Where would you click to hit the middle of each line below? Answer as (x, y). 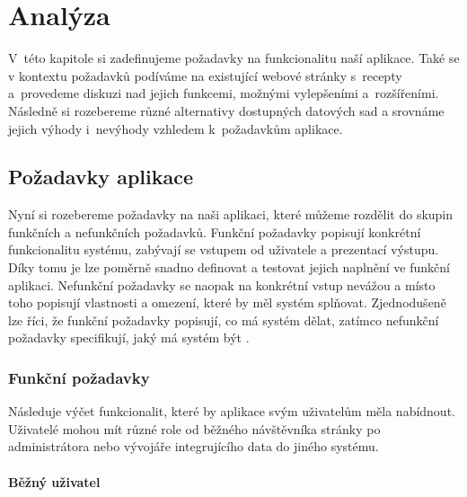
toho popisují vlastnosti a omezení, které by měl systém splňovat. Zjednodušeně (227, 302)
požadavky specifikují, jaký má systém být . (129, 337)
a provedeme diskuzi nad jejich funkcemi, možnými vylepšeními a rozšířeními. (224, 93)
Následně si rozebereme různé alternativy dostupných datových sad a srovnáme (226, 110)
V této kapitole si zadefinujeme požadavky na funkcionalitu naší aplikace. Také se (234, 58)
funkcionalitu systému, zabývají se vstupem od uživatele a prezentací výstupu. (224, 249)
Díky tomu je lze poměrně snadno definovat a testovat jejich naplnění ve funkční (229, 267)
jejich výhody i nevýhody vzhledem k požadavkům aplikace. (176, 128)
